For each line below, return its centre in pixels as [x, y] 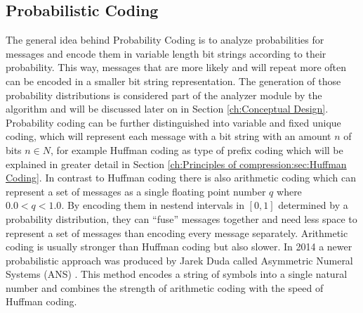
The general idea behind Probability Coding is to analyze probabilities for [165, 40]
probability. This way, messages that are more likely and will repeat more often [176, 67]
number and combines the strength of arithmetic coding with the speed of [165, 287]
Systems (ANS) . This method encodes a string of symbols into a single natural [177, 274]
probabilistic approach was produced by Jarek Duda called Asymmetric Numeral [179, 260]
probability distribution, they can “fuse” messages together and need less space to [181, 218]
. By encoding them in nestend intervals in [153, 205]
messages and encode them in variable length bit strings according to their [166, 53]
